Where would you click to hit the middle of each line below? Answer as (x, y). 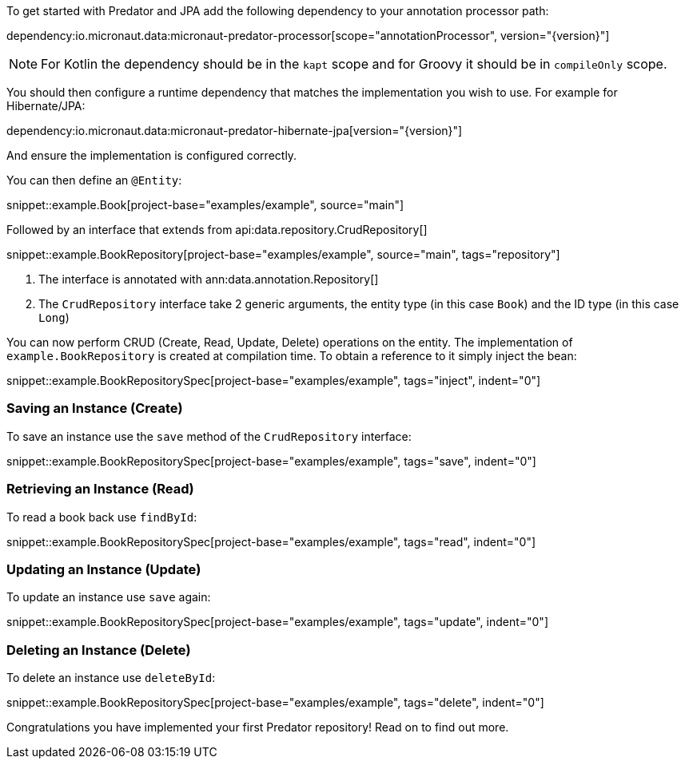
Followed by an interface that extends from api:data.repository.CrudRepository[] (217, 230)
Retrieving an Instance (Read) (100, 489)
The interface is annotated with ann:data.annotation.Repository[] (209, 279)
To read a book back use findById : (102, 517)
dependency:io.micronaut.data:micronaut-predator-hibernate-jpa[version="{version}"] (235, 131)
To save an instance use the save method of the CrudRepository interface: (209, 436)
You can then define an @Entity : (94, 180)
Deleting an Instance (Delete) (99, 650)
